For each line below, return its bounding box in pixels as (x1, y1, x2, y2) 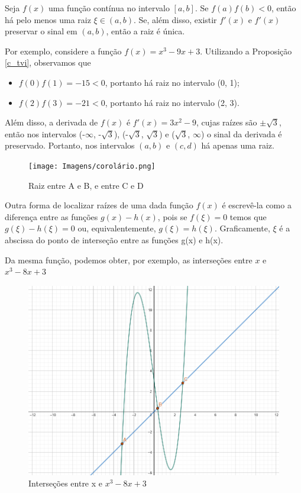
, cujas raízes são (196, 116, 257, 128)
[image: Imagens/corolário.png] (28, 162, 156, 170)
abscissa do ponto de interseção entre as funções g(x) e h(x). (5, 233, 224, 246)
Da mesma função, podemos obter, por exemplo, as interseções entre (5, 253, 253, 266)
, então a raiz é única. (106, 25, 185, 37)
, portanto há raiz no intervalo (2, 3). (105, 96, 239, 108)
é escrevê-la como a (222, 199, 292, 211)
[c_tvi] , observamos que (5, 56, 91, 69)
